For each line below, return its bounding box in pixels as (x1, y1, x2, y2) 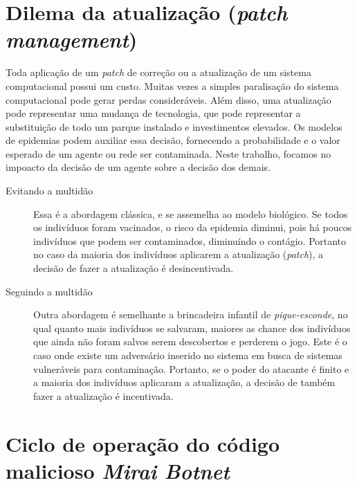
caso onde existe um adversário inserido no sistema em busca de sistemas (33, 348, 342, 362)
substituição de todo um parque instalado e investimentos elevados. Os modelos (6, 119, 342, 134)
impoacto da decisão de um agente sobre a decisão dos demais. (6, 160, 271, 174)
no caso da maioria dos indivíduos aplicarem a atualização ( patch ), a (33, 247, 324, 262)
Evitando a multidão (6, 183, 93, 198)
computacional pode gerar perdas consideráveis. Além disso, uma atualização (6, 92, 331, 107)
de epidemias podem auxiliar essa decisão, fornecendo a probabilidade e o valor (6, 133, 340, 147)
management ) (6, 25, 138, 54)
